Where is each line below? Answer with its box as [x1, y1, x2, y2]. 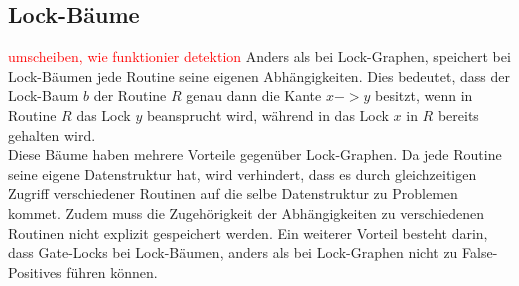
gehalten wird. [8, 124, 96, 145]
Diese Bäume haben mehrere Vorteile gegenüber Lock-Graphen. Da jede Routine [8, 144, 502, 165]
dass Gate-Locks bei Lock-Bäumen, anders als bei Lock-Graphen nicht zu [8, 242, 458, 263]
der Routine [93, 85, 167, 106]
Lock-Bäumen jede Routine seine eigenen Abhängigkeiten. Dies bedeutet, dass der [8, 65, 510, 86]
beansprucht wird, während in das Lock [146, 104, 389, 125]
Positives [8, 261, 62, 282]
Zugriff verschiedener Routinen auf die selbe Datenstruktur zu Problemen [8, 183, 458, 204]
